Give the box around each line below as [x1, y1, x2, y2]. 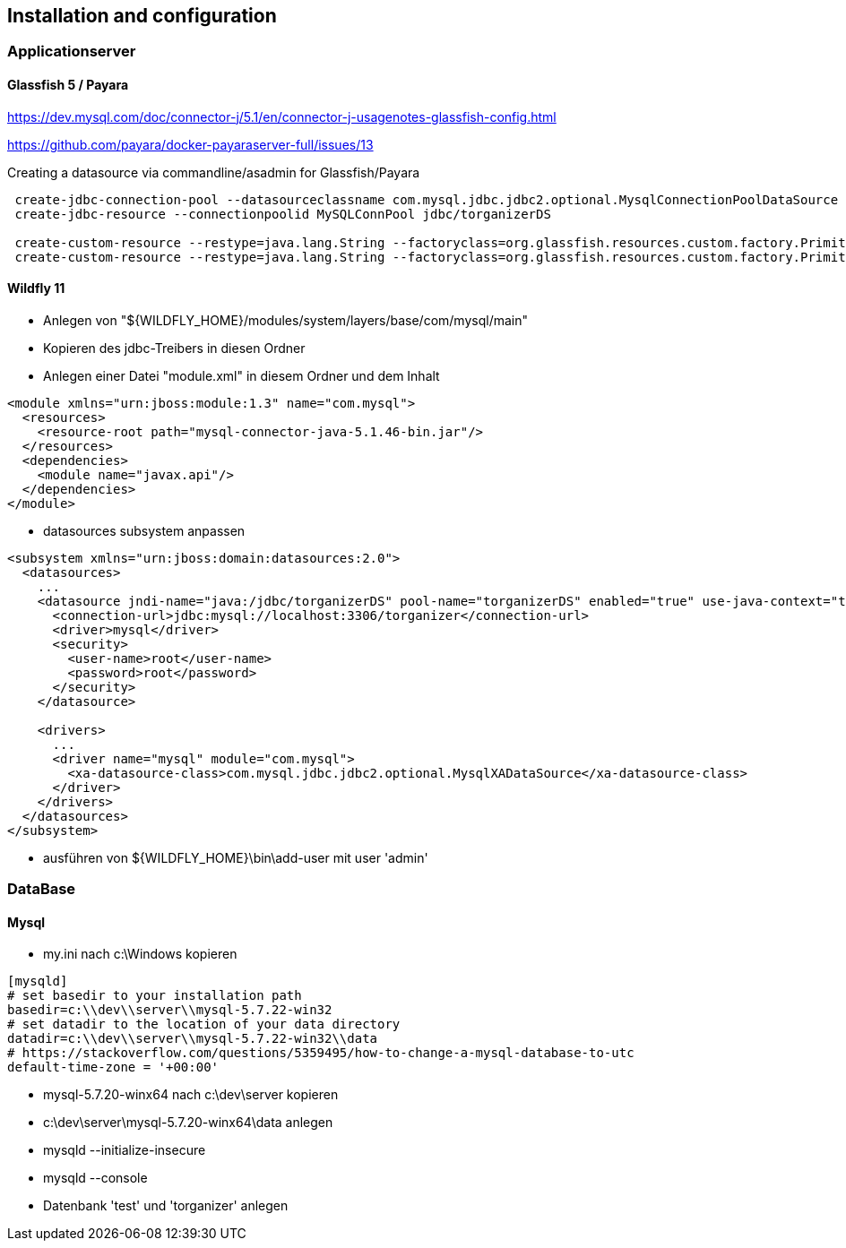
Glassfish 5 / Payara [7, 77, 129, 93]
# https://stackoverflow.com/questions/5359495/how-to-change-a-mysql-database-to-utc [7, 1046, 634, 1061]
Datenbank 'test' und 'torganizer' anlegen [43, 1198, 289, 1214]
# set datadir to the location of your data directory [7, 1017, 401, 1032]
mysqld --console [43, 1170, 148, 1186]
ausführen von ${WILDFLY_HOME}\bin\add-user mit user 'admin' [43, 849, 428, 865]
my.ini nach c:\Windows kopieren [43, 946, 237, 962]
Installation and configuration [7, 4, 277, 27]
